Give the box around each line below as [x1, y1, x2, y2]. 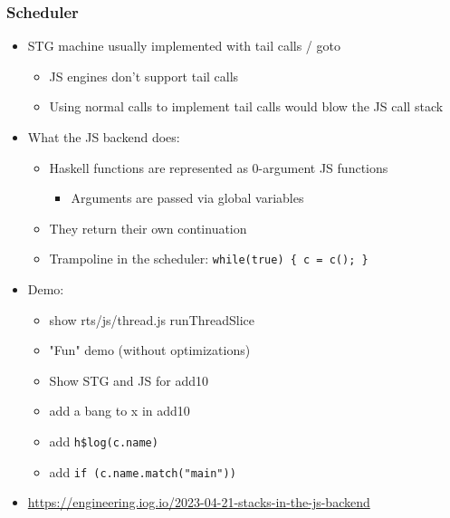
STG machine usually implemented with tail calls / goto [27, 36, 340, 55]
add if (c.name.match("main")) [49, 462, 236, 481]
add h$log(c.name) [49, 432, 158, 450]
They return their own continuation [49, 218, 247, 237]
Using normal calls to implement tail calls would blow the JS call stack [49, 97, 444, 116]
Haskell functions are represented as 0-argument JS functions [49, 158, 388, 177]
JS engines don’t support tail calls [49, 66, 239, 85]
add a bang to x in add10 [49, 401, 190, 420]
